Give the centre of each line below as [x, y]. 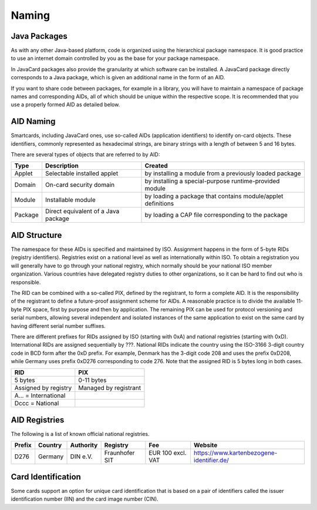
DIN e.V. [82, 457]
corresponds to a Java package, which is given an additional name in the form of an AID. [118, 78]
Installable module [70, 200]
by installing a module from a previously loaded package [223, 173]
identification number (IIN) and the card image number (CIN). [85, 499]
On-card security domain [80, 185]
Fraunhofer [119, 453]
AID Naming [33, 121]
